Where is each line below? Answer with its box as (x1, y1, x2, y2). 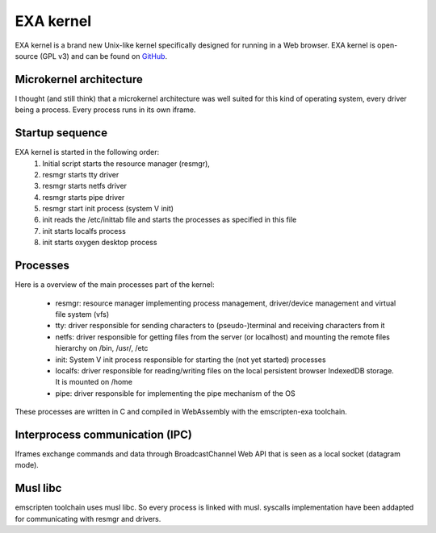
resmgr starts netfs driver (42, 181, 128, 191)
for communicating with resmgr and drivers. (15, 514, 161, 523)
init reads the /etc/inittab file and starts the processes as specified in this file (42, 214, 297, 225)
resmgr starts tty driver (42, 169, 119, 179)
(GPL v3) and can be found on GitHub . (40, 51, 168, 60)
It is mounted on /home (55, 377, 133, 387)
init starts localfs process (42, 226, 127, 235)
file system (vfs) (55, 309, 110, 319)
